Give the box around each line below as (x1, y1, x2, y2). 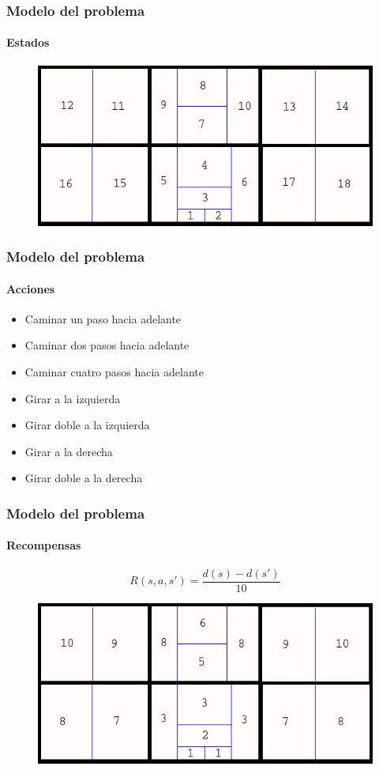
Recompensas (6, 537, 81, 553)
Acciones (6, 280, 55, 296)
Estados (6, 34, 50, 51)
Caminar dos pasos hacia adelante (24, 337, 189, 353)
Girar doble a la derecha (24, 470, 143, 486)
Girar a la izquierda (24, 390, 121, 406)
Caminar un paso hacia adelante (24, 310, 182, 326)
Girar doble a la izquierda (24, 417, 150, 433)
